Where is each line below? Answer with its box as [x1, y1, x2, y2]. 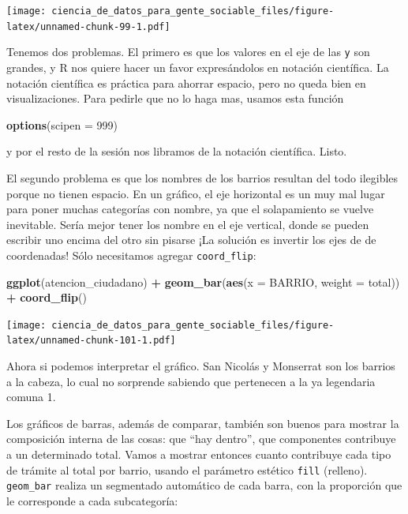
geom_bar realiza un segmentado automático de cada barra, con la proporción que [6, 477, 402, 493]
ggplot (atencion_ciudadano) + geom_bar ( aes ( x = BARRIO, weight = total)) [6, 273, 400, 290]
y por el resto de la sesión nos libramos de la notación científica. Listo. [6, 143, 347, 159]
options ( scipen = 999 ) [6, 116, 118, 133]
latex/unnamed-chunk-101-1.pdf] [6, 335, 176, 347]
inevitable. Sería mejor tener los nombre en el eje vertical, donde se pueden [6, 216, 369, 232]
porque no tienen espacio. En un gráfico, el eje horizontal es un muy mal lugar [6, 185, 385, 201]
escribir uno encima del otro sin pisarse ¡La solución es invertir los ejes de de [6, 231, 376, 248]
